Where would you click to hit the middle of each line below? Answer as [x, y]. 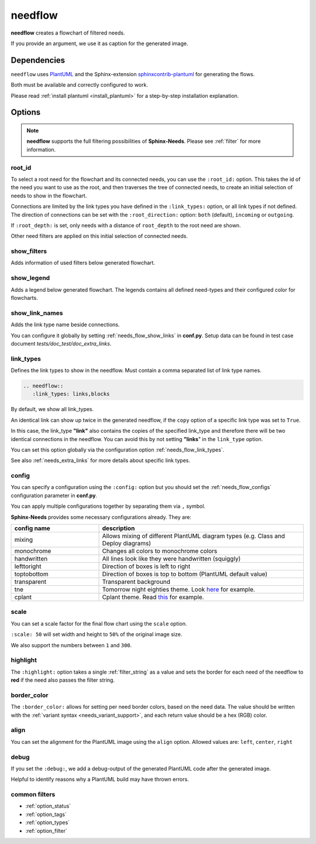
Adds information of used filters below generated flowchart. [83, 263]
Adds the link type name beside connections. [65, 324]
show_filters [29, 251]
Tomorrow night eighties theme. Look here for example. [179, 590]
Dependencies [38, 60]
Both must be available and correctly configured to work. [80, 85]
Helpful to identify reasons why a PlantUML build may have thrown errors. [100, 780]
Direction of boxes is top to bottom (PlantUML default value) [185, 574]
